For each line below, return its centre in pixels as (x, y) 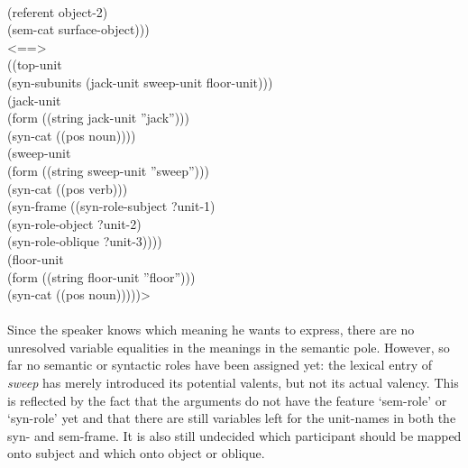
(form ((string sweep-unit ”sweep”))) (108, 170)
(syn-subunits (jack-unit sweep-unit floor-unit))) (140, 82)
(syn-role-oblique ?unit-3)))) (85, 241)
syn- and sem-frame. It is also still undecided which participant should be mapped (234, 435)
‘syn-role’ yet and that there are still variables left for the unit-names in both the (232, 418)
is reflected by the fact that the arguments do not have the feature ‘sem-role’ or (227, 400)
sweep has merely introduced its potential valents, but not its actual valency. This (233, 383)
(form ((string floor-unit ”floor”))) (101, 276)
